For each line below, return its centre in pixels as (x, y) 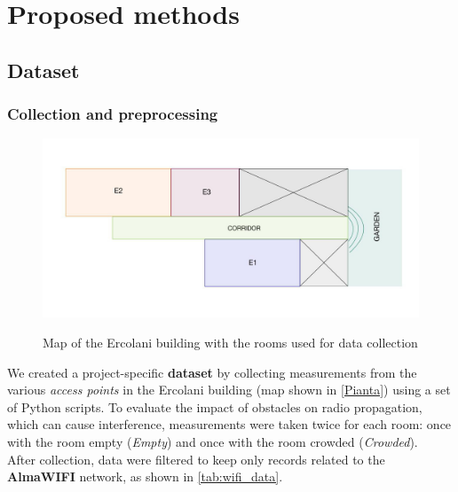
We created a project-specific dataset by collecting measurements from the (212, 372)
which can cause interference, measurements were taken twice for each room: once (229, 424)
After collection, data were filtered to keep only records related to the (196, 459)
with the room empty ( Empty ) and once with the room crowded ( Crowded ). (213, 441)
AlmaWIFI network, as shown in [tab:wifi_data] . (145, 476)
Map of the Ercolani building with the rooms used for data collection (230, 343)
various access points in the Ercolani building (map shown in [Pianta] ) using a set (229, 390)
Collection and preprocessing (113, 114)
